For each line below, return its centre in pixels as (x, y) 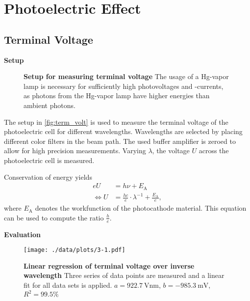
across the (214, 150)
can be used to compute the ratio (54, 217)
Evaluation (22, 234)
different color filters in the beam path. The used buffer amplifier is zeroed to (120, 141)
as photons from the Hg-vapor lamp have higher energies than (117, 96)
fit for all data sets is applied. (68, 285)
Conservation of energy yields (48, 177)
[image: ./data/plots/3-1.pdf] (75, 250)
